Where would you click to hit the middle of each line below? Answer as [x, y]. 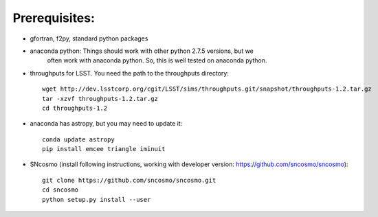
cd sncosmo [60, 190]
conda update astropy [78, 139]
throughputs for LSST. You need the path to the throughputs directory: [130, 73]
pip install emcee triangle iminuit [104, 149]
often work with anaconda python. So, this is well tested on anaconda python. [157, 60]
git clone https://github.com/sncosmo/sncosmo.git [129, 180]
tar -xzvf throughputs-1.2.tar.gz [100, 99]
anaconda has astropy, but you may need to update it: [106, 124]
